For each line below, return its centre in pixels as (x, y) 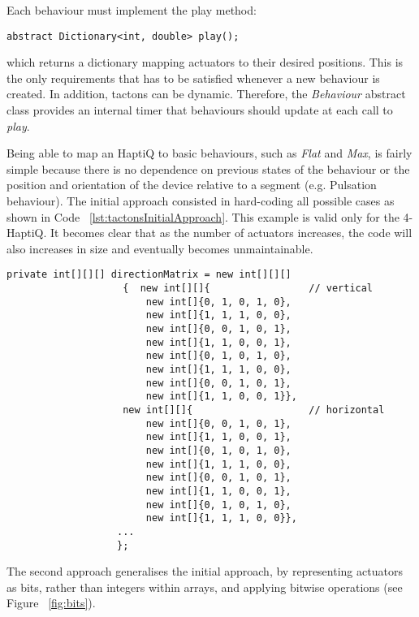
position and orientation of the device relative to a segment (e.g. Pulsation (192, 185)
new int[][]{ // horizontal (254, 410)
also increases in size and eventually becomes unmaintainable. (160, 248)
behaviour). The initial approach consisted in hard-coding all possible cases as (201, 201)
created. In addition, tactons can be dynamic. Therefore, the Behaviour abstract (206, 94)
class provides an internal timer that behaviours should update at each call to (200, 110)
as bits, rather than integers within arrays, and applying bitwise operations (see (205, 587)
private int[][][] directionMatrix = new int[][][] (149, 275)
